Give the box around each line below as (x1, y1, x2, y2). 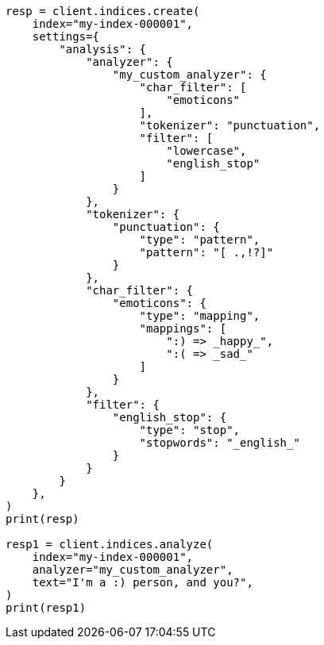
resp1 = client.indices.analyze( (6, 538, 214, 551)
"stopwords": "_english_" (139, 436, 300, 449)
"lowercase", (166, 144, 247, 157)
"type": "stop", (139, 424, 241, 436)
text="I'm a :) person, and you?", (32, 576, 253, 589)
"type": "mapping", (139, 309, 260, 322)
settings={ (32, 30, 100, 43)
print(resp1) (6, 601, 87, 614)
